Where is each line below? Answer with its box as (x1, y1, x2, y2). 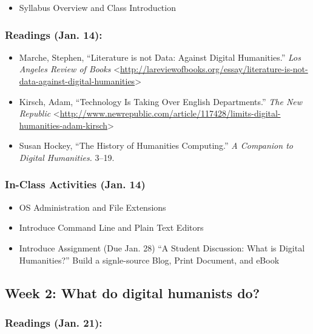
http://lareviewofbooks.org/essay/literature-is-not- (120, 63, 308, 75)
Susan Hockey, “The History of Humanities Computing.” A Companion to (19, 139, 293, 152)
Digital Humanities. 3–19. (19, 151, 115, 163)
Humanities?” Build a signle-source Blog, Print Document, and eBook (19, 253, 280, 266)
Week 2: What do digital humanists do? (5, 283, 260, 302)
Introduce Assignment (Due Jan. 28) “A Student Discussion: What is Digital (19, 241, 305, 254)
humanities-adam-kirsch (19, 118, 108, 131)
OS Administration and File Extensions (19, 200, 166, 213)
